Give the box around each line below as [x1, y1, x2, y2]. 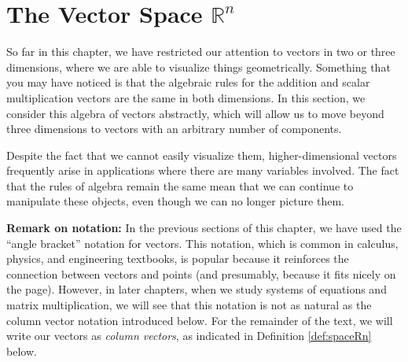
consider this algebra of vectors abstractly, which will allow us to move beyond [6, 105, 384, 121]
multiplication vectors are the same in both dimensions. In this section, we [6, 89, 366, 105]
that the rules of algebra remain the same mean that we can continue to [6, 177, 354, 194]
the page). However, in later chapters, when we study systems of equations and [6, 281, 387, 297]
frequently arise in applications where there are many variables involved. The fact [6, 162, 399, 179]
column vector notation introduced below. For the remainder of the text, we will [6, 312, 393, 328]
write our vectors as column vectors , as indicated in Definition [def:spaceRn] [6, 327, 372, 344]
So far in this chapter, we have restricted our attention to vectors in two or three [6, 43, 395, 60]
